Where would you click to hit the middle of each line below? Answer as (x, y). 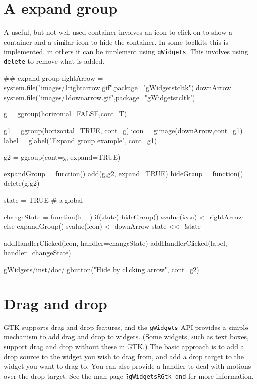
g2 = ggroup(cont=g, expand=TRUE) (62, 157)
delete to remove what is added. (54, 61)
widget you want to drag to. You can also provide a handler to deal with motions (128, 366)
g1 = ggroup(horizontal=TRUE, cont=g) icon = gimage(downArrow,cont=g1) (123, 130)
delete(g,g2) (22, 183)
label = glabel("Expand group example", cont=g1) (81, 140)
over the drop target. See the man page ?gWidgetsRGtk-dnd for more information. (129, 375)
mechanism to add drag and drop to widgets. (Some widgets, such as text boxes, (126, 337)
